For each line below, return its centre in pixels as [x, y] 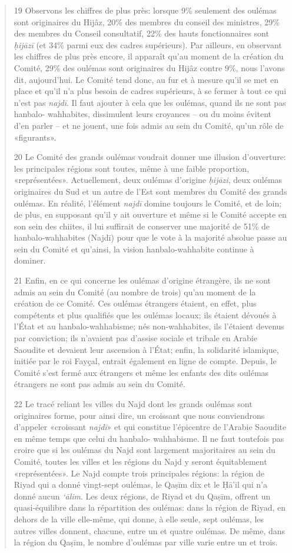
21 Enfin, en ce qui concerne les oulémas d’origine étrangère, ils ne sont [142, 280]
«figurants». [35, 137]
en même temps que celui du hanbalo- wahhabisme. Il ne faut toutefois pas [149, 438]
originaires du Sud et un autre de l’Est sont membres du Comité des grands [150, 191]
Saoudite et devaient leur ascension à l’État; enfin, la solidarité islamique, [146, 349]
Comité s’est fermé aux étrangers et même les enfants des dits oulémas [141, 372]
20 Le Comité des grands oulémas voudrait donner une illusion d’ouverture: [150, 157]
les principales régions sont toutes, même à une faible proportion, [131, 168]
